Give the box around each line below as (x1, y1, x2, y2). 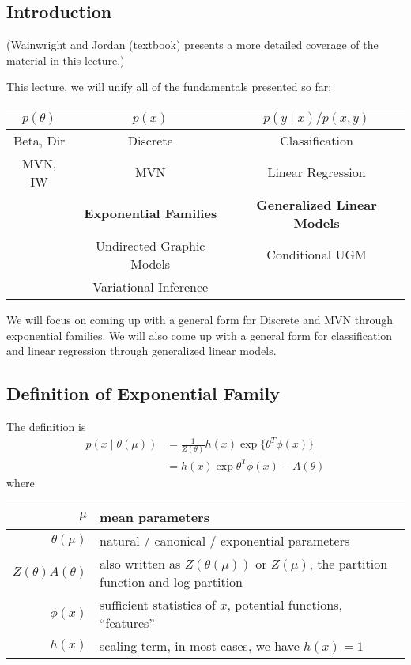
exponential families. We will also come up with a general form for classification (6, 327, 393, 343)
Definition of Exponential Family (6, 381, 281, 406)
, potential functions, (227, 595, 342, 614)
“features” (99, 613, 155, 632)
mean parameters (99, 507, 209, 526)
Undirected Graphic (96, 236, 205, 255)
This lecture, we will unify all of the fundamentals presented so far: (6, 78, 332, 95)
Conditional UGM (266, 245, 367, 264)
